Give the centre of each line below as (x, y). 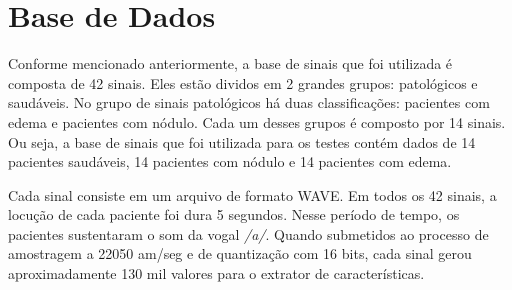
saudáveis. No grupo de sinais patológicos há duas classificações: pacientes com (249, 102)
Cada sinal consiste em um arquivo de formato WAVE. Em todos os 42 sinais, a (252, 194)
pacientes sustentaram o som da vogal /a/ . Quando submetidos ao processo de (248, 233)
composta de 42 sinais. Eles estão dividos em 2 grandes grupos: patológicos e (243, 82)
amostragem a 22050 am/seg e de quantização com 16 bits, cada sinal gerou (240, 253)
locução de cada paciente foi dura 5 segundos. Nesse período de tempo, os (234, 214)
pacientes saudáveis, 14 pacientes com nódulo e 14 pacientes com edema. (230, 161)
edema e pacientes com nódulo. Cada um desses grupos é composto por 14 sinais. (257, 121)
